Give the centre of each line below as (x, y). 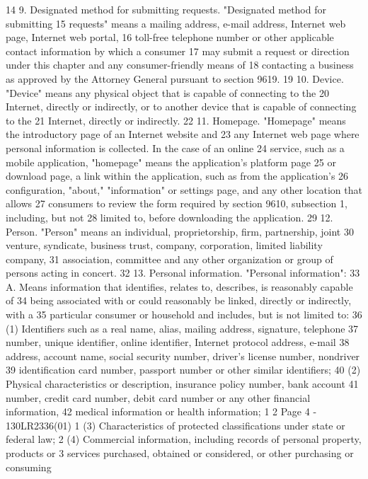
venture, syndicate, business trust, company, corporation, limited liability (164, 245)
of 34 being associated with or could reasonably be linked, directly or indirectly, (179, 300)
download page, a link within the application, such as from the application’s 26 (177, 176)
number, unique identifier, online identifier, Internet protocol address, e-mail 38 (178, 342)
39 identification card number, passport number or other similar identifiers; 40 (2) (183, 370)
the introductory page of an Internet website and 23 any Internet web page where (183, 134)
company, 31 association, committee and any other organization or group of (169, 259)
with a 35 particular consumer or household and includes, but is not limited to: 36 (184, 314)
